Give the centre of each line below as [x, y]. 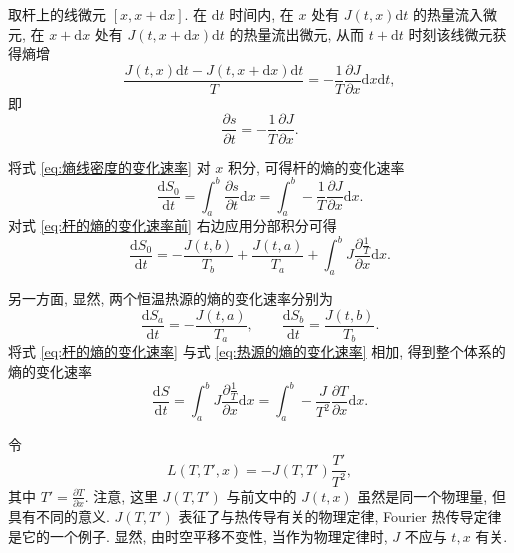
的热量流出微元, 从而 [297, 33]
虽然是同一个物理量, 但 [431, 495]
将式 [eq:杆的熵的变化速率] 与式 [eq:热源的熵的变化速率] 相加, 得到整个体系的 [257, 351]
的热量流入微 [454, 14]
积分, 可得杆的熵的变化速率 [316, 166]
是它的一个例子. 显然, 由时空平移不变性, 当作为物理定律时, [198, 535]
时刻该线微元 [450, 33]
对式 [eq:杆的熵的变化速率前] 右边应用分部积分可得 [172, 225]
